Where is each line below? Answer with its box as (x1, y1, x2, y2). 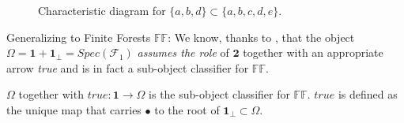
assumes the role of (137, 44, 229, 61)
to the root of (154, 101, 220, 117)
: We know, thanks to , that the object (168, 28, 355, 45)
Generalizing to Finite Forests (6, 28, 151, 45)
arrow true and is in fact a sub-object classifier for (6, 59, 249, 76)
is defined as (338, 86, 398, 102)
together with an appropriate (243, 44, 383, 61)
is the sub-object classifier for (149, 86, 290, 102)
